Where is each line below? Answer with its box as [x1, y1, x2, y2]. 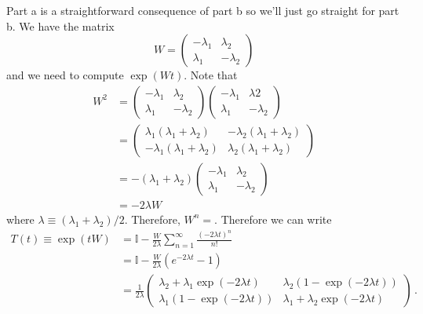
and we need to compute [6, 67, 124, 83]
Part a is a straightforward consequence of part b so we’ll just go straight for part [6, 2, 399, 18]
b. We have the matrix [6, 17, 115, 34]
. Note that [184, 67, 238, 83]
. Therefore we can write [214, 210, 332, 227]
